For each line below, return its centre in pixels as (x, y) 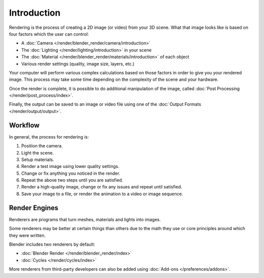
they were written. (27, 235)
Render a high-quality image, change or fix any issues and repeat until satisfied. (102, 187)
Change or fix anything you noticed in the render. (71, 173)
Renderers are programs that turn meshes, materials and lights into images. (85, 219)
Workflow (24, 125)
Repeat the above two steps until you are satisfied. (72, 180)
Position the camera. (42, 146)
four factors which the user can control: (49, 34)
